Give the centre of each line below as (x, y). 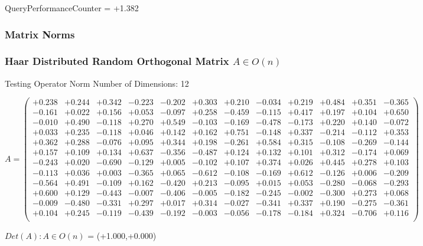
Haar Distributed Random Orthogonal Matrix (117, 61)
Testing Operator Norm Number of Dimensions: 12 (97, 83)
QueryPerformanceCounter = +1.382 (72, 8)
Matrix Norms (40, 34)
